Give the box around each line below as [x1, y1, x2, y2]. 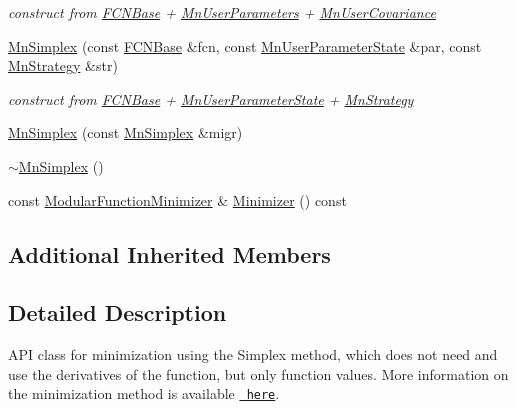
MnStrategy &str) [8, 55, 118, 76]
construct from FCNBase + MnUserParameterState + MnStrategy [8, 88, 414, 109]
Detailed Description [8, 297, 227, 328]
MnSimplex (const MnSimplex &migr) [8, 122, 243, 143]
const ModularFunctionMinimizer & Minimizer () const [8, 189, 347, 210]
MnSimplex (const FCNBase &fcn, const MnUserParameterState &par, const [8, 35, 482, 56]
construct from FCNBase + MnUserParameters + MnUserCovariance [8, 2, 436, 22]
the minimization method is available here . [8, 383, 280, 404]
